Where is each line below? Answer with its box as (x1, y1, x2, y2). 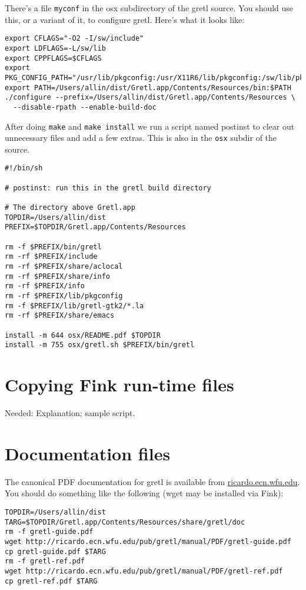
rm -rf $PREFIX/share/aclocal (5, 262, 123, 271)
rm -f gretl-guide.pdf (5, 528, 94, 536)
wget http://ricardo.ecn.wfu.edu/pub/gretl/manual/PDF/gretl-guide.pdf (5, 537, 291, 546)
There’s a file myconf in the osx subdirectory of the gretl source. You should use (5, 2, 294, 14)
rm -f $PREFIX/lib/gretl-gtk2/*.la (5, 301, 144, 310)
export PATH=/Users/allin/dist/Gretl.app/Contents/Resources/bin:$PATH (5, 83, 291, 92)
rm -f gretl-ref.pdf (5, 557, 85, 566)
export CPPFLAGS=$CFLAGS (5, 54, 102, 62)
